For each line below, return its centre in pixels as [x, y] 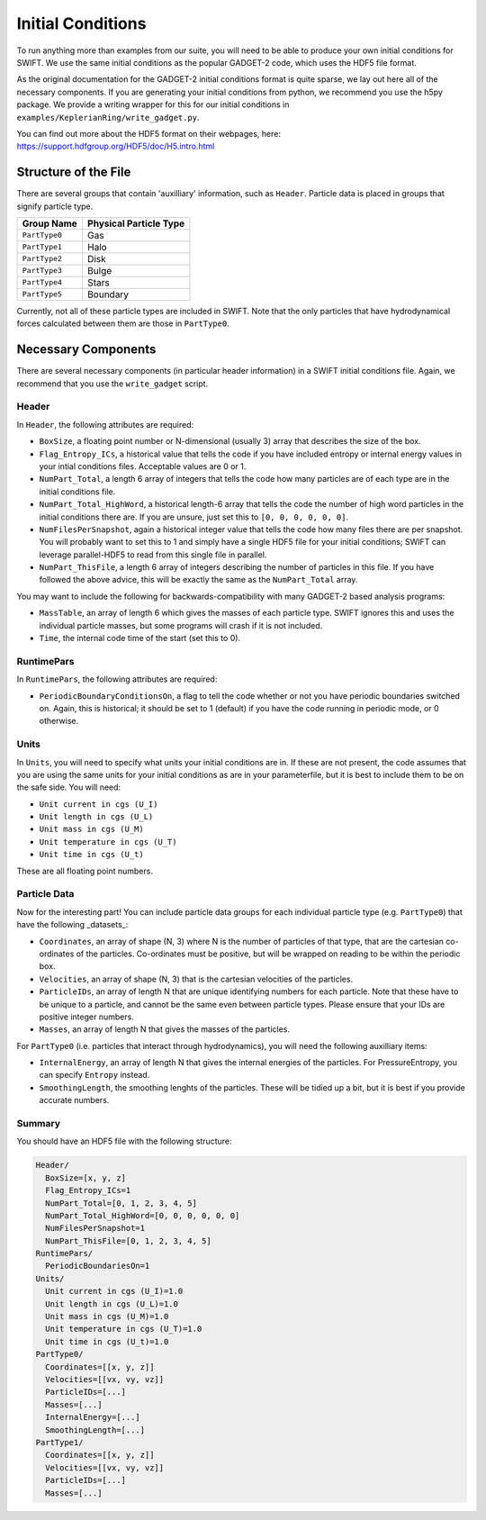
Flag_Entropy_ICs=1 [88, 1190]
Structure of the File [74, 172]
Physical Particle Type [136, 223]
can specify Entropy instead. [94, 1075]
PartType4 [42, 282]
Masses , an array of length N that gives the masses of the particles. [165, 1029]
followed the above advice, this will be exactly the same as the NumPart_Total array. [198, 580]
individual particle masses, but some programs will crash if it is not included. [181, 625]
